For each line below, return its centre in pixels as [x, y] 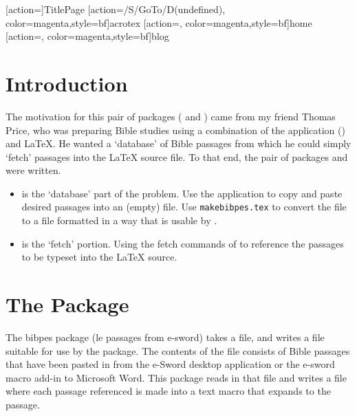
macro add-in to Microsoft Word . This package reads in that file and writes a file [176, 377]
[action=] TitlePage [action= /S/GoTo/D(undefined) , [116, 9]
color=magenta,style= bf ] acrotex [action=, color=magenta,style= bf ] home [159, 22]
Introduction [67, 83]
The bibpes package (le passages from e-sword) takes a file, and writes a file [165, 337]
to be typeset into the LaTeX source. [99, 257]
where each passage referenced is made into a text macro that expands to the [168, 391]
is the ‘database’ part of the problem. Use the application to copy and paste [182, 193]
